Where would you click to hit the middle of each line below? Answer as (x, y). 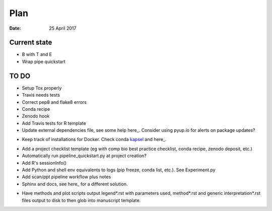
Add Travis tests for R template (54, 123)
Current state (31, 43)
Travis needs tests (41, 95)
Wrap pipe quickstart (44, 61)
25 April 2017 (63, 28)
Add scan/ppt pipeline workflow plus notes (66, 177)
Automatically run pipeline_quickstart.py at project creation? (84, 156)
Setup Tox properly (42, 88)
